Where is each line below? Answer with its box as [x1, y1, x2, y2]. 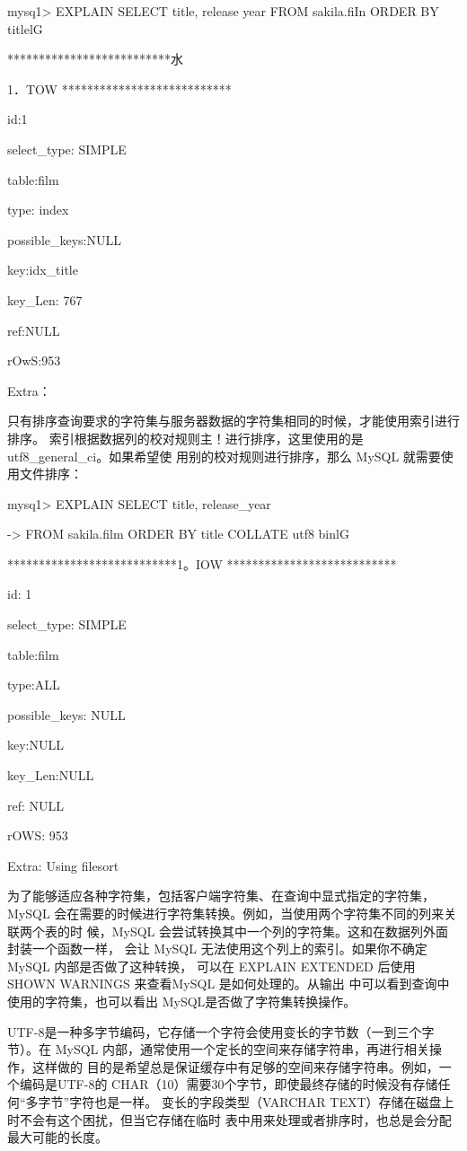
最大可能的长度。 [7, 1128, 108, 1147]
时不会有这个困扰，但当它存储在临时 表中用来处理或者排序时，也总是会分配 [7, 1110, 452, 1129]
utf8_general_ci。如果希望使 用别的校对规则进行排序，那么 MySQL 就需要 [7, 446, 441, 465]
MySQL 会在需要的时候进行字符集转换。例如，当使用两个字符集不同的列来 [7, 904, 445, 922]
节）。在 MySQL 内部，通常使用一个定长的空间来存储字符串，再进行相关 [7, 1040, 429, 1059]
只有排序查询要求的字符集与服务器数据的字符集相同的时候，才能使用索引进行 [7, 411, 460, 430]
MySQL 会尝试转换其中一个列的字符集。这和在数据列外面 [111, 921, 448, 940]
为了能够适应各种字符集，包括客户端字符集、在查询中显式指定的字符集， [7, 886, 435, 905]
